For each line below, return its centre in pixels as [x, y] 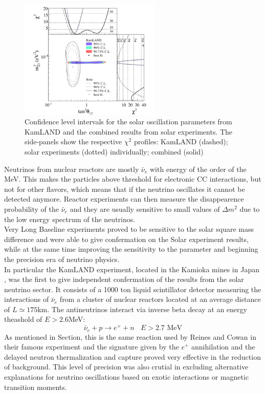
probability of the [32, 209]
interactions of [27, 299]
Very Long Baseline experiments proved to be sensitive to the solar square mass [129, 229]
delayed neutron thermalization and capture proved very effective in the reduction [132, 356]
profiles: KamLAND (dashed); [181, 141]
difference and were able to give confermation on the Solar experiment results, [126, 239]
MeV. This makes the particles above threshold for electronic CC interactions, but [133, 179]
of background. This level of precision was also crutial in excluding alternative [126, 367]
